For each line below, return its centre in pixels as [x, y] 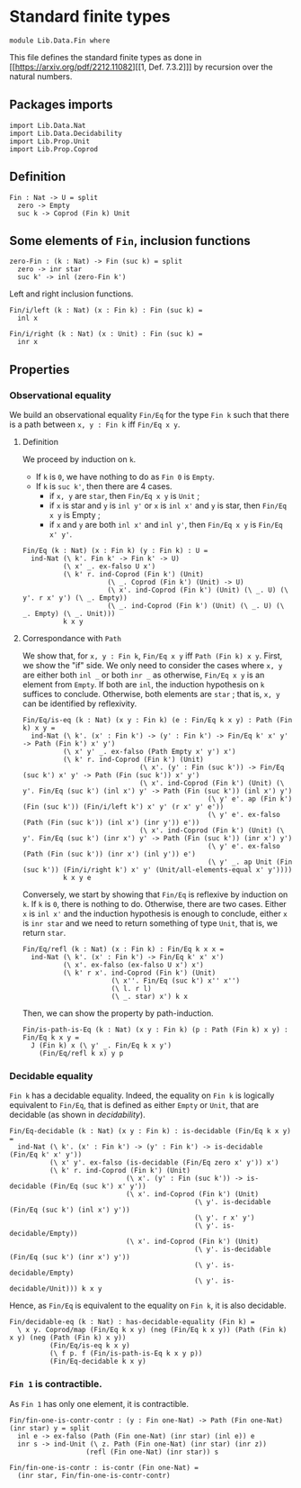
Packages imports [62, 105]
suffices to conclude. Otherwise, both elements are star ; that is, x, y [151, 694]
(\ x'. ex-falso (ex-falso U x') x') [133, 966]
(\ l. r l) [131, 989]
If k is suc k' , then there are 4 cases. [104, 486]
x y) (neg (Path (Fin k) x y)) [68, 1338]
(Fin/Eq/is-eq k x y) [89, 1346]
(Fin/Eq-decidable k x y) [97, 1362]
